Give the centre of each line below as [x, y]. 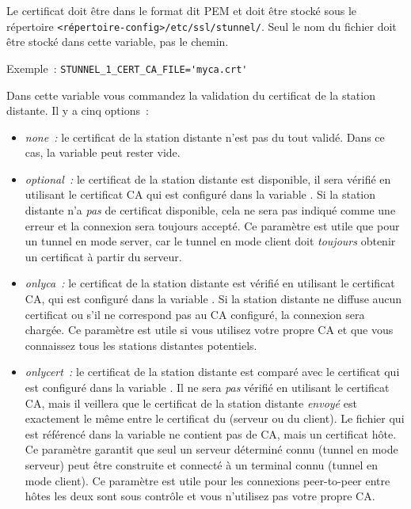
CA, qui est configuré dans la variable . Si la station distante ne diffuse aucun [213, 299]
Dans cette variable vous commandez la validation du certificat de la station [191, 95]
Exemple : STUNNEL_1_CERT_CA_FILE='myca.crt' [127, 68]
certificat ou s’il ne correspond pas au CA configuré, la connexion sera [195, 314]
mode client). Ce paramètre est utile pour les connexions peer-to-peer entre [207, 480]
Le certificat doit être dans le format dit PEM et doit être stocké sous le [181, 10]
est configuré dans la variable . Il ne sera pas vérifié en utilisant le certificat [207, 387]
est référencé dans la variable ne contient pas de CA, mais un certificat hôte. [211, 433]
